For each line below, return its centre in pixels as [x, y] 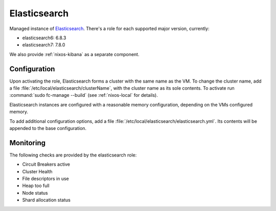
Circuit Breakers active [46, 164]
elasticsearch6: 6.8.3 [44, 38]
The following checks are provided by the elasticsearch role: [73, 155]
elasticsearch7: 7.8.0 [44, 45]
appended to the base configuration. [48, 128]
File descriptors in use [45, 179]
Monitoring [28, 143]
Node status [35, 193]
